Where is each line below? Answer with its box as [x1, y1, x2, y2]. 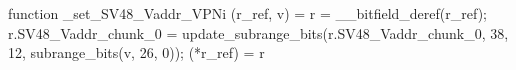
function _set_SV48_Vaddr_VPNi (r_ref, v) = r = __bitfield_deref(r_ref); [8, 3, 487, 23]
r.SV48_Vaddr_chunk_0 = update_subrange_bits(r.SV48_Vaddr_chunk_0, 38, [8, 22, 509, 43]
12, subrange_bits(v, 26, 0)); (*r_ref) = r [8, 42, 265, 63]
